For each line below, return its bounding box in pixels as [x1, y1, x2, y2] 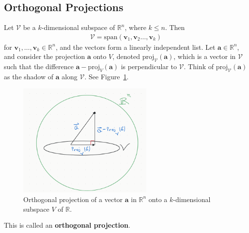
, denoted [112, 51, 140, 61]
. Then [165, 22, 185, 32]
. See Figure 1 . [84, 72, 129, 82]
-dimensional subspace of [41, 22, 115, 32]
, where [124, 22, 146, 32]
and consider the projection [4, 51, 85, 61]
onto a [148, 194, 168, 204]
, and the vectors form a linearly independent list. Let [55, 42, 216, 52]
